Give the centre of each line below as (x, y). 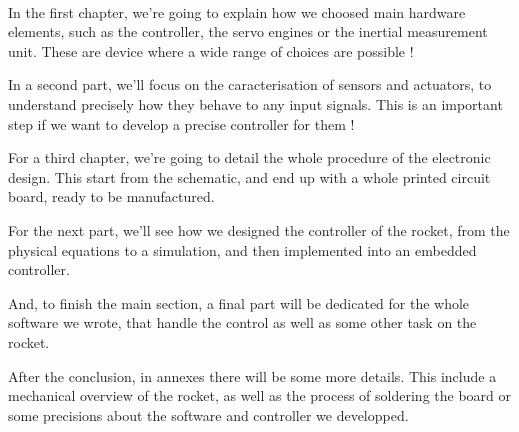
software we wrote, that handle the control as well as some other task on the (242, 322)
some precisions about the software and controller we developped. (208, 414)
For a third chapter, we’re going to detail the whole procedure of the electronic (249, 157)
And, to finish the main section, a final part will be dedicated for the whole (239, 302)
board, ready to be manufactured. (111, 196)
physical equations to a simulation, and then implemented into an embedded (242, 249)
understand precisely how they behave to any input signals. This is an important (255, 103)
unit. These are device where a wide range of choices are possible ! (211, 50)
